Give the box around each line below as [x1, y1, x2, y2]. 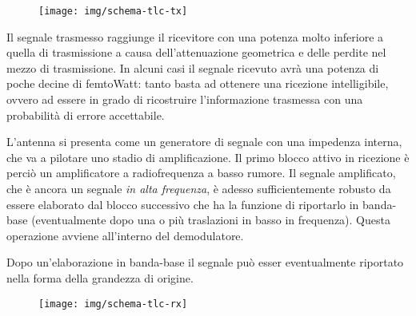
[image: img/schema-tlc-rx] [38, 298, 188, 310]
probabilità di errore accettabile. [6, 106, 165, 123]
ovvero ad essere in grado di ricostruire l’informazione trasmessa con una [6, 91, 363, 108]
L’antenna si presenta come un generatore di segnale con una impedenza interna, [6, 133, 402, 150]
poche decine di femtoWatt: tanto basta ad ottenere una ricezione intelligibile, [6, 75, 389, 92]
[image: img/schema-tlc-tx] [38, 6, 188, 17]
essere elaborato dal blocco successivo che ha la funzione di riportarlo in [6, 196, 359, 212]
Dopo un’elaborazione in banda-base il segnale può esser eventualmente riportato [6, 254, 404, 271]
